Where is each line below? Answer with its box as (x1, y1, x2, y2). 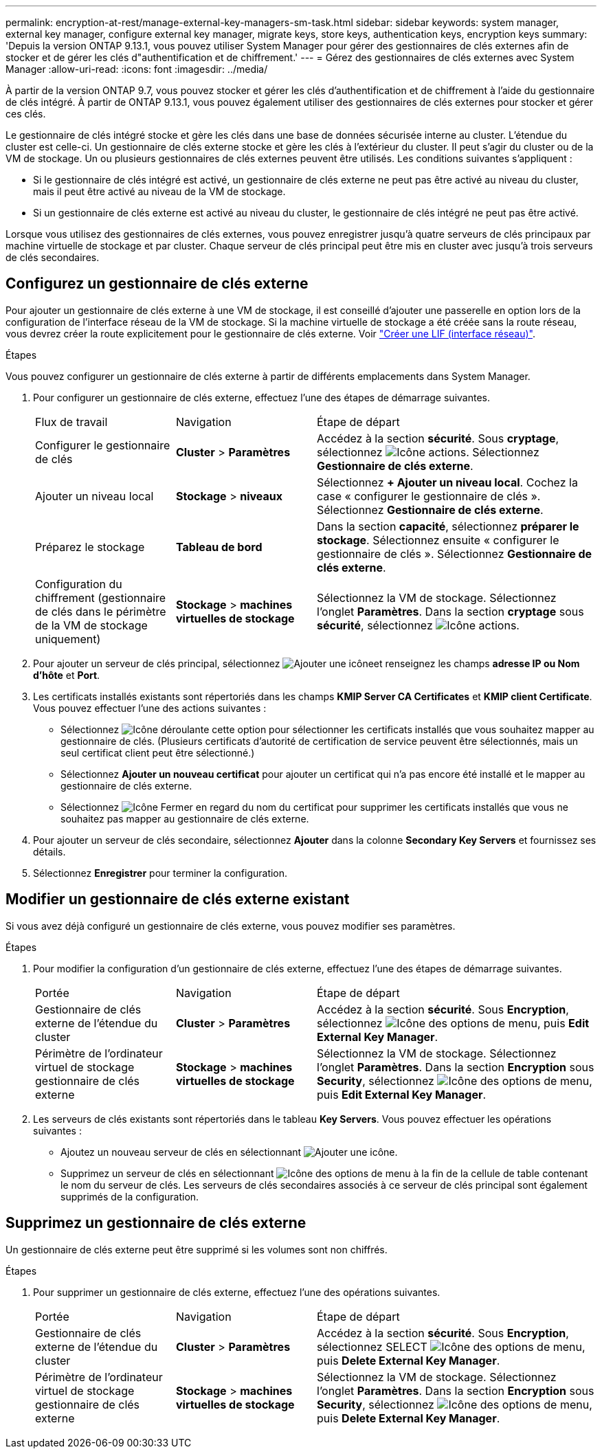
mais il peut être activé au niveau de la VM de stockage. (33, 186, 286, 197)
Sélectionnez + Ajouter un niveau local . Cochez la (317, 475, 578, 489)
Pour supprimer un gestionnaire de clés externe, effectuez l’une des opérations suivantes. (33, 1286, 441, 1298)
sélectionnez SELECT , (317, 1339, 586, 1354)
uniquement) (35, 631, 101, 646)
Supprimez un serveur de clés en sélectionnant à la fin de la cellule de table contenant (60, 1167, 588, 1179)
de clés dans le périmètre (35, 604, 166, 618)
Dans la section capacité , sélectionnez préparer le (317, 519, 579, 533)
